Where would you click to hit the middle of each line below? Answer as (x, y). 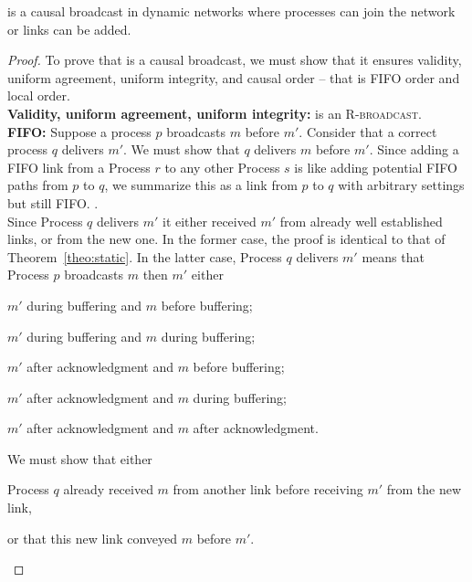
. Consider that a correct (368, 131)
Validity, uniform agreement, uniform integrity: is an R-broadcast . (215, 113)
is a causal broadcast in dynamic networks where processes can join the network (231, 11)
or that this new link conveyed (93, 538)
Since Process (45, 221)
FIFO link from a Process (79, 167)
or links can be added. (69, 29)
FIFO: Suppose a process (79, 131)
